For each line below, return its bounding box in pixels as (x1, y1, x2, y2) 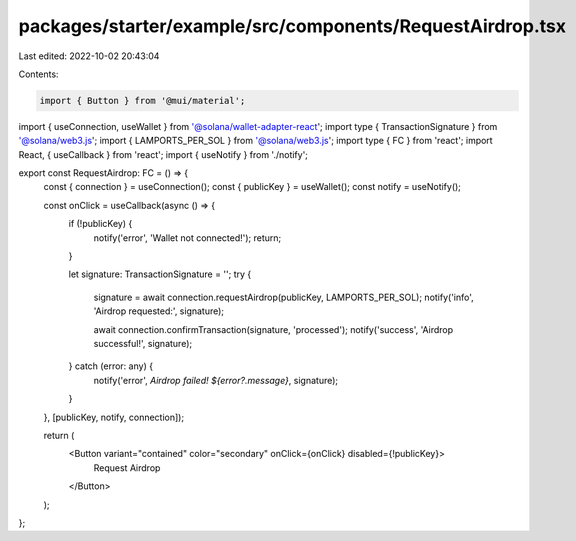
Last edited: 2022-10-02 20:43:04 (18, 50, 160, 62)
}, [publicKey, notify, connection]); (43, 411, 185, 423)
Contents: (18, 68, 59, 80)
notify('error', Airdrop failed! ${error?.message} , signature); (93, 374, 339, 386)
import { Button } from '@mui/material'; (39, 95, 246, 106)
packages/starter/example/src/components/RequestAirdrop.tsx (18, 15, 567, 37)
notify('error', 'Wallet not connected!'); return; (93, 231, 282, 244)
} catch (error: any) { (68, 360, 154, 372)
